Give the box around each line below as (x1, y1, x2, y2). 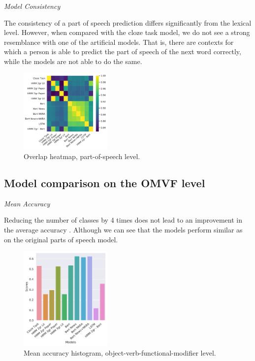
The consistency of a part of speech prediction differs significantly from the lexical (4, 17, 252, 28)
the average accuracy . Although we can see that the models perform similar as (4, 225, 243, 235)
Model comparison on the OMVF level (4, 175, 205, 191)
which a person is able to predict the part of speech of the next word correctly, (4, 46, 241, 57)
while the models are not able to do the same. (4, 56, 142, 66)
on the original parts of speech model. (4, 234, 118, 244)
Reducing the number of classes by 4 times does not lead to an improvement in (4, 215, 242, 225)
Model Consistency (4, 1, 61, 11)
